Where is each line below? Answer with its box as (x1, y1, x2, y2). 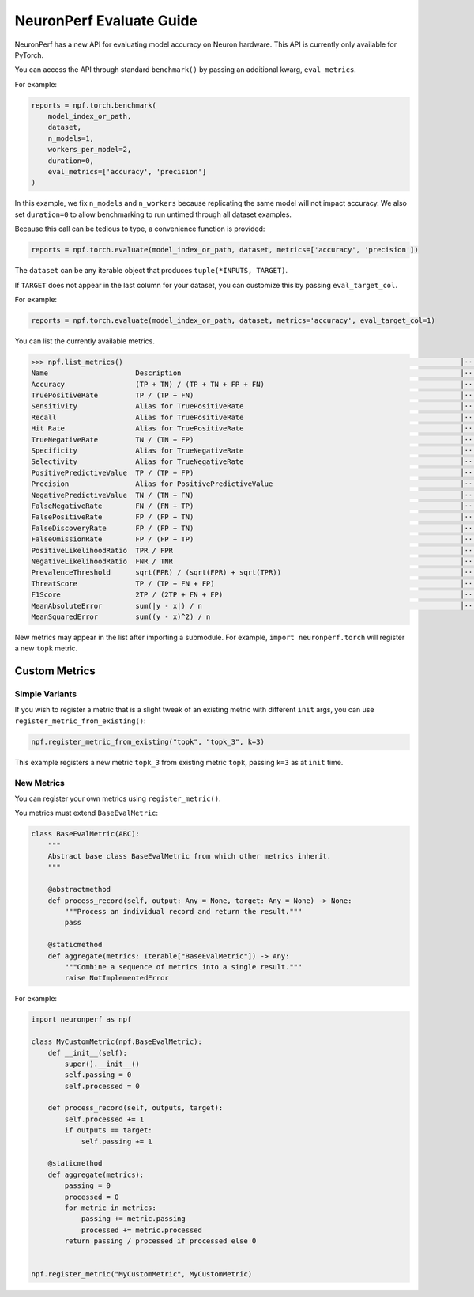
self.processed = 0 (64, 1081, 140, 1090)
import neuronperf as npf (31, 1015, 132, 1024)
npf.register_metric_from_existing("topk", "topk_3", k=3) (31, 737, 265, 746)
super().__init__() (64, 1059, 140, 1068)
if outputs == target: (64, 1126, 153, 1135)
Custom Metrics (14, 665, 96, 678)
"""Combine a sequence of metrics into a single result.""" (64, 962, 303, 971)
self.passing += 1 (81, 1136, 153, 1146)
